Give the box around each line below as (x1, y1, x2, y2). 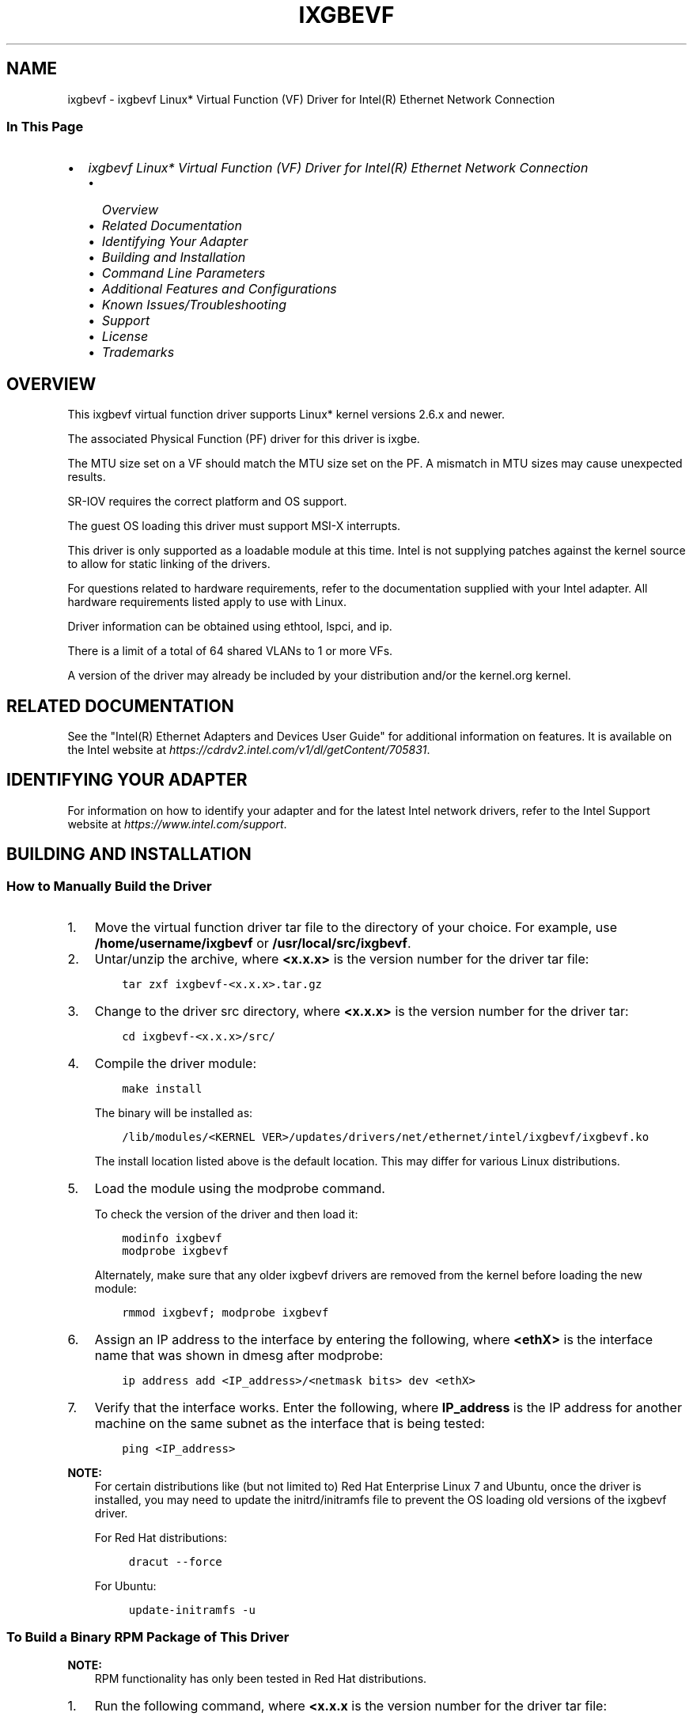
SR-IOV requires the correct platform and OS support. (67, 494, 347, 509)
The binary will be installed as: (94, 1106, 253, 1120)
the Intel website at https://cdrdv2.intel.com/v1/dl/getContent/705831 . (67, 743, 430, 757)
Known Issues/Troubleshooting (101, 297, 287, 313)
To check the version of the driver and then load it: (94, 1207, 358, 1222)
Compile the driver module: (94, 1055, 257, 1072)
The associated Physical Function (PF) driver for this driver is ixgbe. (67, 432, 420, 446)
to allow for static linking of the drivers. (67, 557, 271, 571)
